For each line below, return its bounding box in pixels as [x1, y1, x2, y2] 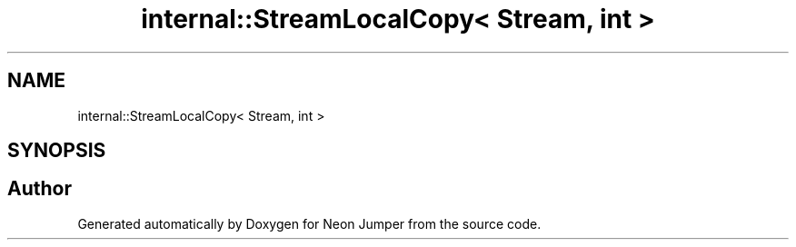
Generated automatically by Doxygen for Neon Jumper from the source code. [77, 215, 542, 232]
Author [7, 177, 72, 201]
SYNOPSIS [7, 139, 106, 163]
